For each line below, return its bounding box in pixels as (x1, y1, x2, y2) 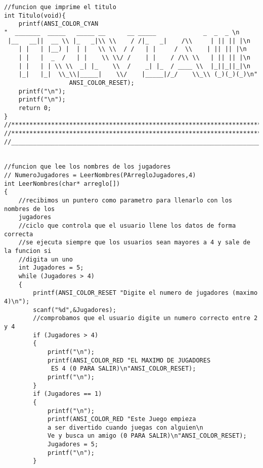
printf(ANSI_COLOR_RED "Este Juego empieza (47, 415, 196, 423)
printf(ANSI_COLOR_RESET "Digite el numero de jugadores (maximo (33, 289, 258, 297)
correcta (4, 230, 33, 238)
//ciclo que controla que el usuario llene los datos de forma (18, 222, 236, 230)
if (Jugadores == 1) (33, 390, 102, 398)
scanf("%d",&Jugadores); (33, 306, 116, 314)
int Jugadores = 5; (18, 264, 84, 272)
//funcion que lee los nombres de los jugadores (4, 163, 171, 171)
